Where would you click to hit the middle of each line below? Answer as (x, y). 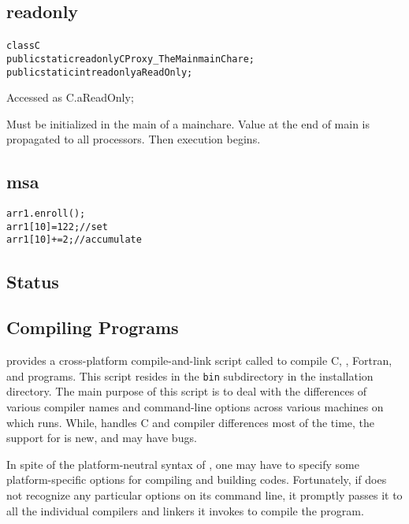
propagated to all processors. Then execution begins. (134, 139)
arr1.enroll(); (46, 214)
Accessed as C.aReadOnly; (70, 97)
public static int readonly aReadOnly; (100, 72)
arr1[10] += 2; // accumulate (74, 240)
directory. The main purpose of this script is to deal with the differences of (187, 391)
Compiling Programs (93, 327)
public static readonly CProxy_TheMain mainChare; (131, 59)
